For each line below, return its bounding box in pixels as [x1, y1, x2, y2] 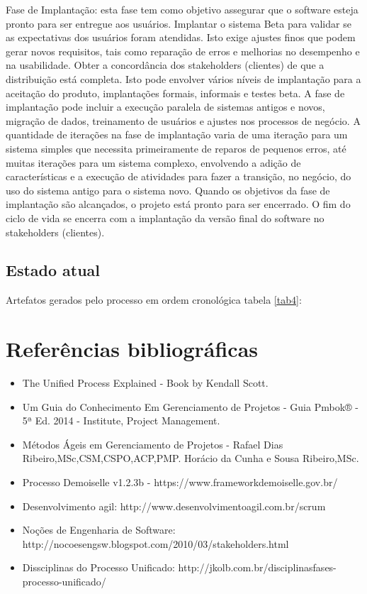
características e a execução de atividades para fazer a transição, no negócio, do [6, 169, 351, 184]
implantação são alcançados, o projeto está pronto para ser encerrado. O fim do [6, 197, 351, 211]
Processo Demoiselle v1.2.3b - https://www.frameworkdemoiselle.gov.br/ [22, 474, 338, 489]
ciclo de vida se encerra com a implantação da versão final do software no [6, 210, 324, 225]
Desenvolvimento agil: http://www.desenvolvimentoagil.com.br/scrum [22, 498, 326, 513]
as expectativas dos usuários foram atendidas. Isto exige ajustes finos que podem [6, 30, 356, 45]
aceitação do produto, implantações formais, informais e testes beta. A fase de [6, 85, 345, 100]
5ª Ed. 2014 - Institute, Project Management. [22, 413, 220, 428]
